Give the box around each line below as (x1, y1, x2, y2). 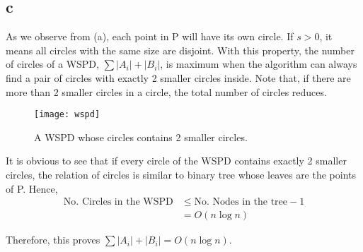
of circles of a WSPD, (6, 56, 99, 71)
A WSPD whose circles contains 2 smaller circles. (34, 129, 248, 144)
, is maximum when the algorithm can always (160, 56, 357, 71)
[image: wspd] (34, 109, 100, 120)
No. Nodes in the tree (194, 197, 288, 208)
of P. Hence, (6, 181, 58, 196)
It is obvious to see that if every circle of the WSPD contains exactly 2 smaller (6, 153, 347, 168)
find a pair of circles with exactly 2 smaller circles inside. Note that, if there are (6, 70, 351, 85)
